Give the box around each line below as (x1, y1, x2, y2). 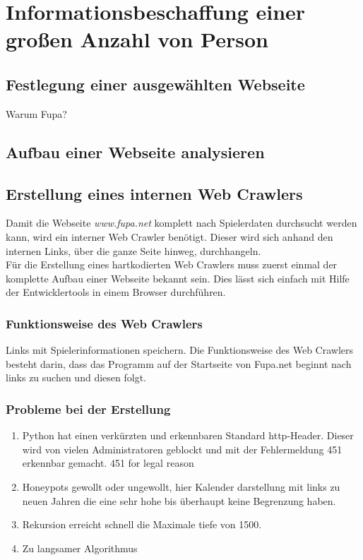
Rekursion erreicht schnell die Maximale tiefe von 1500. (22, 517, 262, 532)
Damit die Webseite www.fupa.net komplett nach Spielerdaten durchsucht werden (6, 215, 357, 230)
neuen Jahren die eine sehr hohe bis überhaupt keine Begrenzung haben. (22, 493, 336, 508)
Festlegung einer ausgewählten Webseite (6, 73, 305, 95)
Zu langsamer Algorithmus (22, 540, 138, 555)
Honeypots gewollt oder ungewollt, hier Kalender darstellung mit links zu (22, 479, 340, 494)
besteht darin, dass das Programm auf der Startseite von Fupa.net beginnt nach (6, 356, 352, 371)
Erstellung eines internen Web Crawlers (6, 182, 303, 204)
